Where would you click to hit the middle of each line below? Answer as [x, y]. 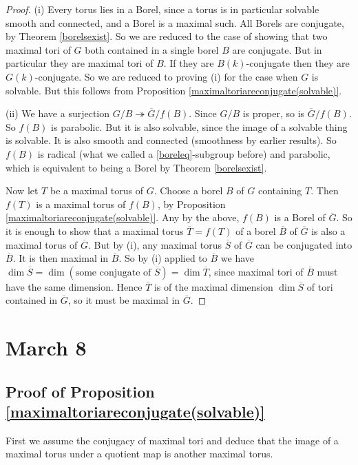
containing [280, 190]
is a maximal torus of [81, 204]
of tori [320, 286]
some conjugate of [113, 272]
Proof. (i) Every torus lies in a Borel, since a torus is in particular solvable [162, 9]
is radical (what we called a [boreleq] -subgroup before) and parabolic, [184, 153]
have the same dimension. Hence [74, 286]
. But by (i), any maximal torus [155, 244]
